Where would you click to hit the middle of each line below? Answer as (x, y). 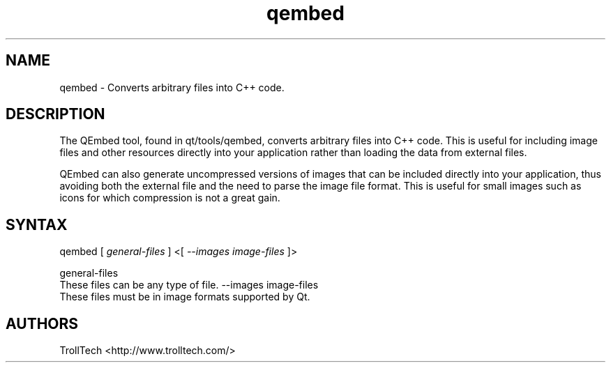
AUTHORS (42, 323)
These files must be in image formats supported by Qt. (185, 297)
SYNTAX (37, 224)
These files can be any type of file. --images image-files (189, 285)
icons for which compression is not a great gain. (170, 198)
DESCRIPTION (55, 114)
